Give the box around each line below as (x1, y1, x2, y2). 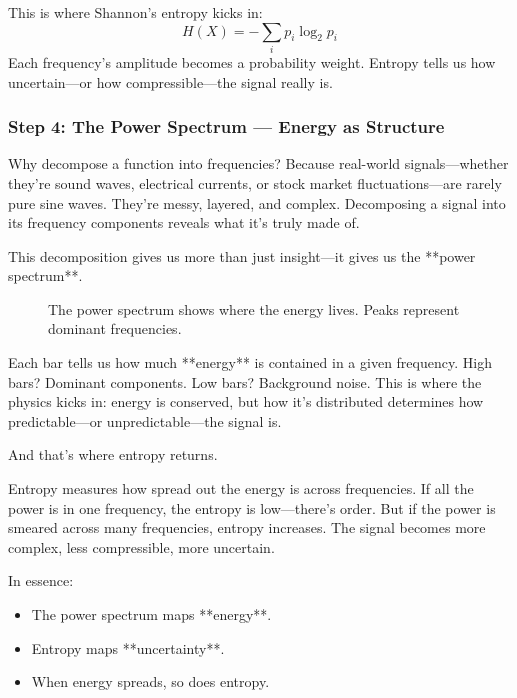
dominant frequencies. (48, 318, 182, 339)
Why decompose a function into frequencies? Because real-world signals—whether (8, 153, 509, 174)
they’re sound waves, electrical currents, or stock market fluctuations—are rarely (8, 172, 502, 193)
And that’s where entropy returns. (8, 444, 218, 465)
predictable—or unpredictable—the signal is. (8, 410, 282, 431)
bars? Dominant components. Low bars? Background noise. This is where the (8, 371, 482, 392)
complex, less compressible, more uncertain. (8, 536, 275, 557)
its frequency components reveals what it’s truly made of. (8, 212, 360, 233)
